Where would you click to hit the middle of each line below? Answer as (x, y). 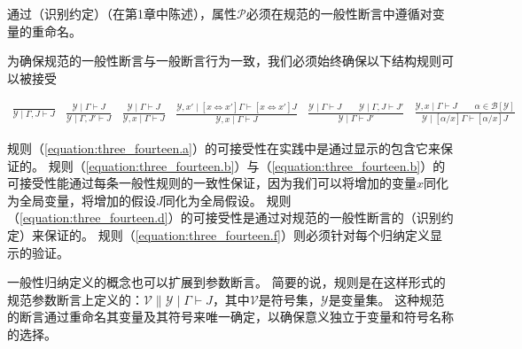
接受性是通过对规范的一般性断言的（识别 (323, 217)
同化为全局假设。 (212, 200)
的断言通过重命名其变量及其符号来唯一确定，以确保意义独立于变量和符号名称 (230, 317)
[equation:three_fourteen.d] (94, 217)
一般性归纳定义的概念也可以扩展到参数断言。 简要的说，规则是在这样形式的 (226, 282)
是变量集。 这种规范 (386, 299)
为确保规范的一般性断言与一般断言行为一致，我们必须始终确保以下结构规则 (224, 61)
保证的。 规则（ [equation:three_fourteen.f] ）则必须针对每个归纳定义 (237, 235)
